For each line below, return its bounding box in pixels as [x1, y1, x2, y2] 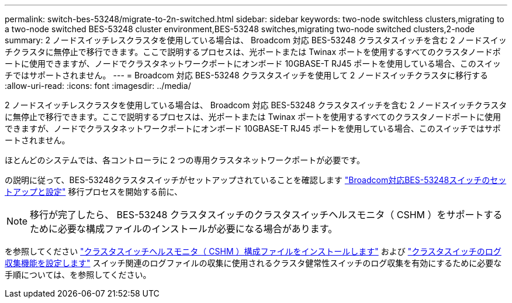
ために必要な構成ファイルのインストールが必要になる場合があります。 [30, 223, 338, 235]
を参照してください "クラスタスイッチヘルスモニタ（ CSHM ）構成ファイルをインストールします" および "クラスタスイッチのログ [5, 246, 501, 256]
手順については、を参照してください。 [5, 270, 151, 280]
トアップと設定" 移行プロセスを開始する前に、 [5, 187, 183, 197]
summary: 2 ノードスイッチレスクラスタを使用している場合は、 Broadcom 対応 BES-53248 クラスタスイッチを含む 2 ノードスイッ [5, 35, 507, 45]
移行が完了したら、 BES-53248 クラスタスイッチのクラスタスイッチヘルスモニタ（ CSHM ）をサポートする [30, 209, 503, 221]
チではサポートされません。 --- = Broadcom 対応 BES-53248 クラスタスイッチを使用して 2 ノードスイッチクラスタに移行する [5, 70, 489, 80]
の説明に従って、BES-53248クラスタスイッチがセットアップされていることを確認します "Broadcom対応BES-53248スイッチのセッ [5, 175, 507, 185]
